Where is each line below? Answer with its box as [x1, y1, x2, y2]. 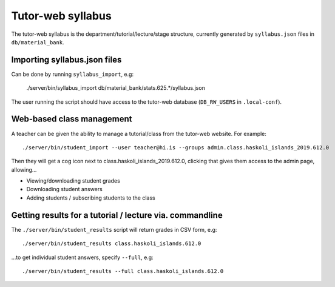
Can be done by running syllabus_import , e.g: [11, 70, 134, 78]
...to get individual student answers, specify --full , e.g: [11, 254, 154, 261]
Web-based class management [11, 114, 133, 124]
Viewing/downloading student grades [26, 177, 121, 184]
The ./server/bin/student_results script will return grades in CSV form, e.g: [11, 226, 217, 233]
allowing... [11, 166, 37, 173]
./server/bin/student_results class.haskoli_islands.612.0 [22, 240, 201, 247]
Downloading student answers [26, 186, 103, 193]
